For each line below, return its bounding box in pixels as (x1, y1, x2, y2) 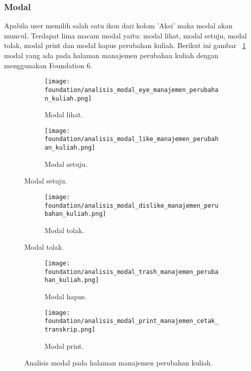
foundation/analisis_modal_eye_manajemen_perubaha (45, 86, 219, 94)
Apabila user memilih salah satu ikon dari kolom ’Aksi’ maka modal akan (4, 20, 233, 31)
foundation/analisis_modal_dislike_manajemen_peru (45, 202, 219, 209)
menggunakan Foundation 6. (4, 60, 93, 70)
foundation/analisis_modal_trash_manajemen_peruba (45, 268, 219, 275)
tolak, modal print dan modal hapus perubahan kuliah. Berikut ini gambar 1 (4, 40, 246, 51)
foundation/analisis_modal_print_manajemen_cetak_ (45, 317, 219, 325)
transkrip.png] (45, 326, 96, 333)
